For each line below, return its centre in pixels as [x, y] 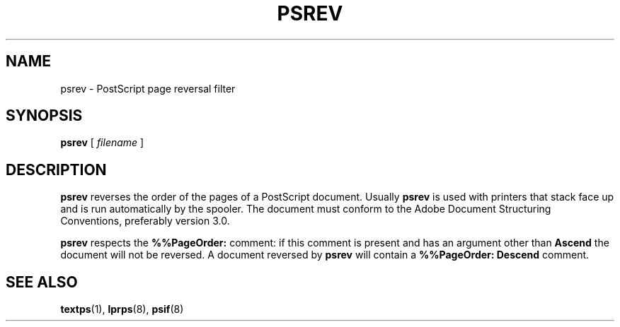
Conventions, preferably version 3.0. [145, 221]
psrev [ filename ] [102, 143]
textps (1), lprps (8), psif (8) [122, 309]
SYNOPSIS [44, 116]
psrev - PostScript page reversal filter [148, 88]
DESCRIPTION [56, 170]
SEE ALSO [42, 282]
